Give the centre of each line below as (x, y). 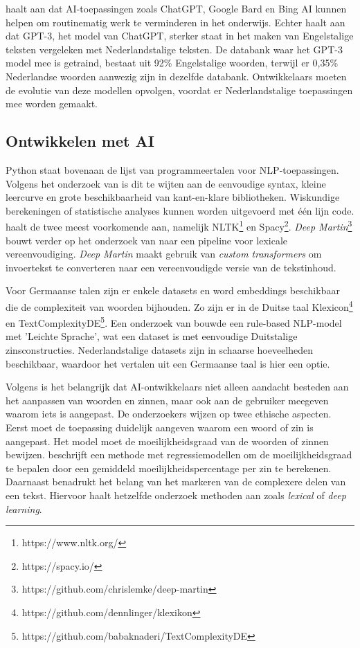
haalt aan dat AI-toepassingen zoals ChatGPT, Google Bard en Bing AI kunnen (176, 8)
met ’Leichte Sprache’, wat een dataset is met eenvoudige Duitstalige (152, 336)
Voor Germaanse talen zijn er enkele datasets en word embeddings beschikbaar (173, 290)
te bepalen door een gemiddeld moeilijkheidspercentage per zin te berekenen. (169, 468)
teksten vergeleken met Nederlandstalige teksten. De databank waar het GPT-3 (174, 49)
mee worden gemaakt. (52, 103)
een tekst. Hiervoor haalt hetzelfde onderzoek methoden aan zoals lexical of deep (176, 495)
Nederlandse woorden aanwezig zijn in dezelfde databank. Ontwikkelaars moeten (176, 76)
